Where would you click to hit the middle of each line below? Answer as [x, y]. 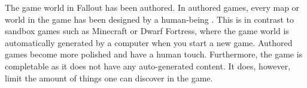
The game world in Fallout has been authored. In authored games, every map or [152, 7]
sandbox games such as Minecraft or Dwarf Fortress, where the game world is [147, 31]
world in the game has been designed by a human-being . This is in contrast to [150, 19]
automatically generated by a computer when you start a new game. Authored [149, 42]
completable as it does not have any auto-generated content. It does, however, [148, 66]
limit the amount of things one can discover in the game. [109, 78]
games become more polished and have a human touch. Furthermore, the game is [154, 54]
